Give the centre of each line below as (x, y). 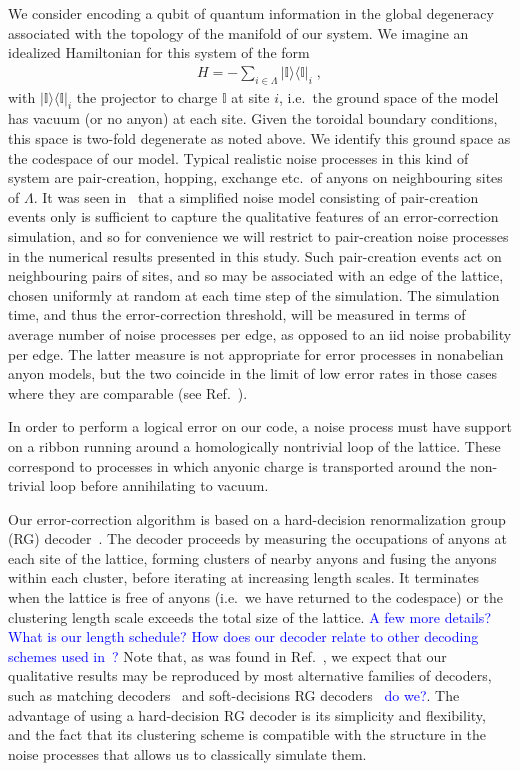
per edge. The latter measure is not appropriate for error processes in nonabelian (256, 353)
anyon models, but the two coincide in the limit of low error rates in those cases (252, 373)
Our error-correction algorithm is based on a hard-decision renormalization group (257, 518)
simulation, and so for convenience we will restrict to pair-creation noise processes (258, 235)
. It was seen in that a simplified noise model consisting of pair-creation (256, 196)
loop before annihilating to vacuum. (159, 485)
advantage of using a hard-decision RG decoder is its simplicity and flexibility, (247, 714)
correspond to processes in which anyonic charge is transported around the (237, 465)
